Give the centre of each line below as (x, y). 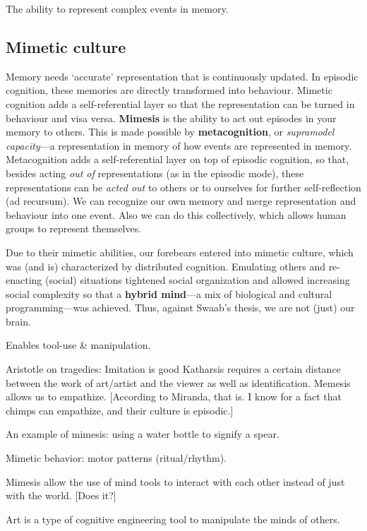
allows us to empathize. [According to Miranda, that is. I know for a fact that (174, 396)
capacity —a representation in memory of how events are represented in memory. (179, 145)
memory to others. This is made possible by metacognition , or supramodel (170, 132)
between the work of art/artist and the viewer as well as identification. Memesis (178, 382)
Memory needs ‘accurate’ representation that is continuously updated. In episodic (182, 76)
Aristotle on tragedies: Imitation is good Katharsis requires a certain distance (173, 369)
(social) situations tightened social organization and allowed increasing (197, 280)
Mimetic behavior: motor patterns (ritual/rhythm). (116, 458)
